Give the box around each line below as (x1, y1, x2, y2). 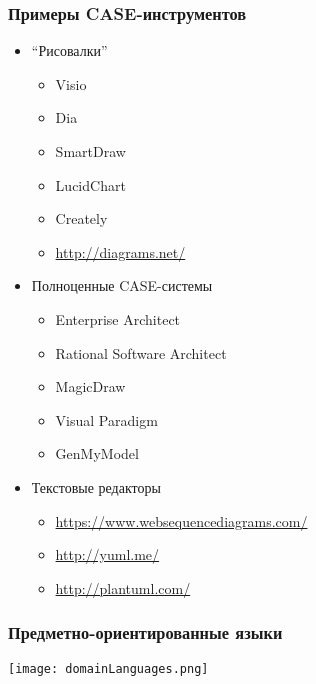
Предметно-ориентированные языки (8, 620, 283, 645)
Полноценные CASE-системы (31, 275, 213, 296)
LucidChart (55, 174, 126, 195)
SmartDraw (55, 141, 126, 161)
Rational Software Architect (55, 342, 227, 363)
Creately (55, 208, 108, 229)
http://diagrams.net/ (55, 241, 186, 262)
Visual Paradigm (55, 409, 158, 430)
